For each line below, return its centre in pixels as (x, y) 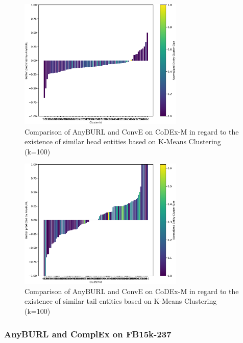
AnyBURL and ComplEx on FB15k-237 (88, 334)
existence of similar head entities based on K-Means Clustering (123, 141)
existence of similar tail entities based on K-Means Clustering (121, 301)
